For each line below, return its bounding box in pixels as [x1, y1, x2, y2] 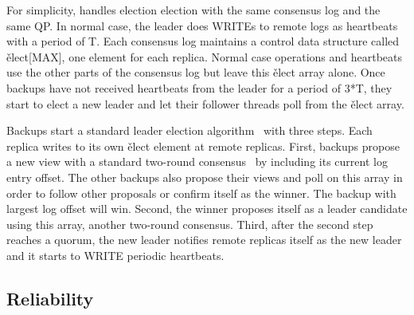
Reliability [6, 285, 94, 310]
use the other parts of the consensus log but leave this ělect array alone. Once [6, 64, 385, 81]
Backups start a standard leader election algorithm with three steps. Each [6, 122, 373, 139]
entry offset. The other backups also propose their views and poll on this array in [6, 168, 403, 185]
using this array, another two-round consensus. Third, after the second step [6, 215, 373, 232]
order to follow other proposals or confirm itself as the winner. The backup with [6, 184, 396, 201]
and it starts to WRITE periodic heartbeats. [6, 246, 225, 263]
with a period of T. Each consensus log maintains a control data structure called [6, 33, 400, 49]
